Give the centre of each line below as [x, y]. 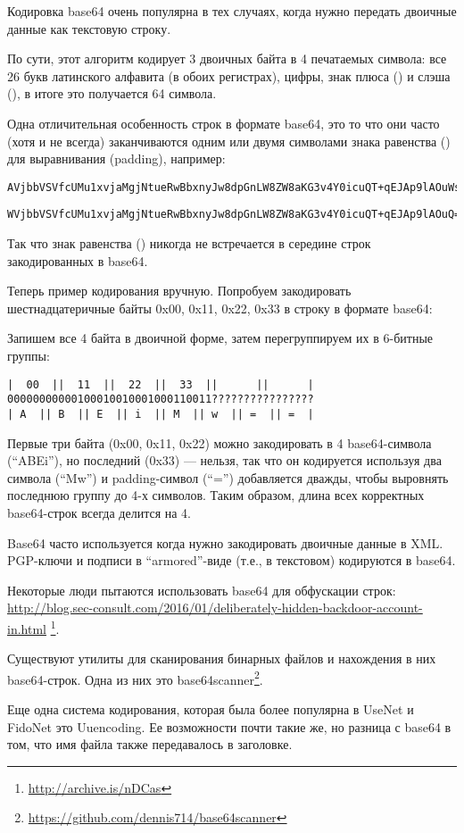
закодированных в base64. [78, 260]
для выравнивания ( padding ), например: [116, 158]
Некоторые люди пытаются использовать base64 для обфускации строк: [202, 590]
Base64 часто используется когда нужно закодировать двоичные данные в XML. [225, 542]
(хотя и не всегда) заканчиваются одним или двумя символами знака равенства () [229, 141]
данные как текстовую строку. [89, 28]
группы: [29, 356]
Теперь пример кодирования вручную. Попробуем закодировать [179, 291]
